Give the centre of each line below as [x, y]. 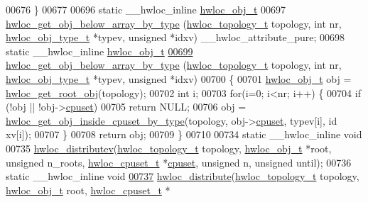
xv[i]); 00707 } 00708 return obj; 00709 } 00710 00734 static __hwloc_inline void [184, 134]
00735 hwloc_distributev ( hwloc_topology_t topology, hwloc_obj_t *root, [169, 148]
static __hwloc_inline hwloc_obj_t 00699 [99, 51]
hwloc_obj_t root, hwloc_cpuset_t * [88, 190]
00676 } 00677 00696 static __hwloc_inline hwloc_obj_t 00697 [146, 9]
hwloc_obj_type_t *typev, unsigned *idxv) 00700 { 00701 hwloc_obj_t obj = [179, 78]
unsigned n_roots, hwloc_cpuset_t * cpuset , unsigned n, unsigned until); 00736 [179, 162]
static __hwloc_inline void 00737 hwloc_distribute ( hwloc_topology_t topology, [183, 176]
